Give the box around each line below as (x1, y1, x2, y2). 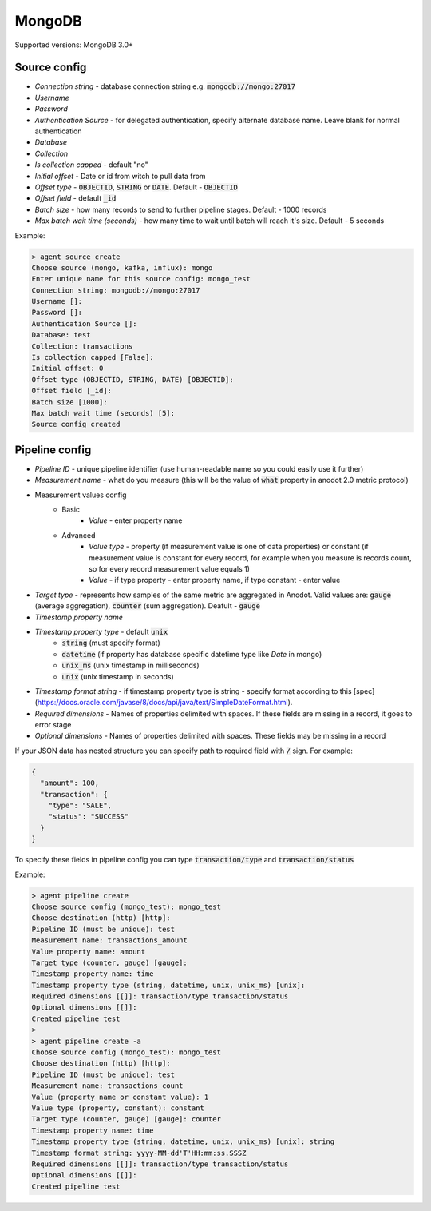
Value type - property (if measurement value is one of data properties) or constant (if (89, 542, 369, 552)
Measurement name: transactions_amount (31, 936, 188, 945)
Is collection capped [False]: (31, 353, 155, 362)
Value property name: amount (31, 947, 146, 956)
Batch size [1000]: (31, 397, 108, 407)
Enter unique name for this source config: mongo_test (31, 274, 251, 284)
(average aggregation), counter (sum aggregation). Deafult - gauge (34, 601, 261, 611)
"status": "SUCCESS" (48, 812, 129, 821)
